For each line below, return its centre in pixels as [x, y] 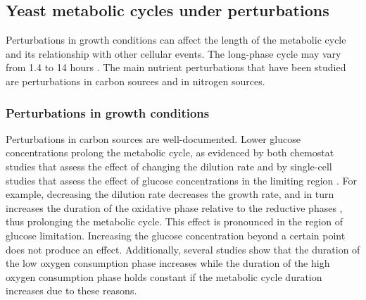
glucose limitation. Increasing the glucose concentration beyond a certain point [176, 235]
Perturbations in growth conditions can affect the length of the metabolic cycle [176, 40]
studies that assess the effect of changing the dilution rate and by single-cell [169, 166]
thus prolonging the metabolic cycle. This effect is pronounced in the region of [175, 221]
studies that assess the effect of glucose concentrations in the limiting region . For [182, 180]
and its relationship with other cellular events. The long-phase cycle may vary [173, 53]
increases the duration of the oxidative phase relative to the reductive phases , [174, 207]
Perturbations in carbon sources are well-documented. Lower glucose [153, 138]
